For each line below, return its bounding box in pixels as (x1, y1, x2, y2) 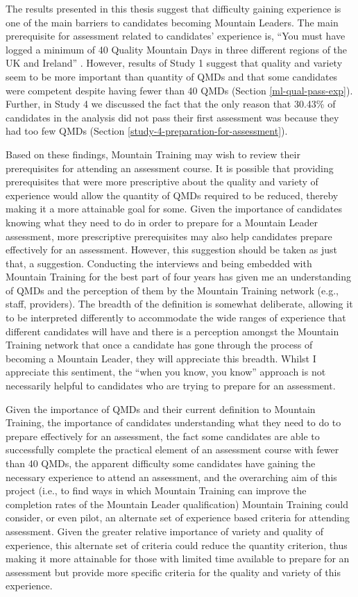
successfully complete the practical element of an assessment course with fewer (6, 442, 339, 457)
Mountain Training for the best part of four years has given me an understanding (6, 269, 351, 284)
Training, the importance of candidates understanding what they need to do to (6, 415, 341, 430)
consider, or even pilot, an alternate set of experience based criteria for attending (6, 510, 350, 525)
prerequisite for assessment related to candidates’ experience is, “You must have (6, 28, 346, 43)
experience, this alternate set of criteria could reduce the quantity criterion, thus (6, 537, 348, 552)
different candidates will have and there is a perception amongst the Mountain (6, 323, 339, 338)
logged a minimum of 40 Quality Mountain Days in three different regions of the (6, 42, 348, 56)
